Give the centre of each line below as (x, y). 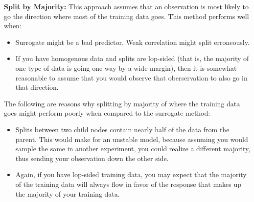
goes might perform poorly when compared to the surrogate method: (107, 113)
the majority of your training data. (68, 193)
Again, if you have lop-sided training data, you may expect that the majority (131, 174)
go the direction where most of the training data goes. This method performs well (127, 16)
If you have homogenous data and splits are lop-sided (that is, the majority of (132, 58)
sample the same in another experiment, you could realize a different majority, (133, 149)
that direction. (37, 87)
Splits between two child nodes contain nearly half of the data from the (122, 129)
